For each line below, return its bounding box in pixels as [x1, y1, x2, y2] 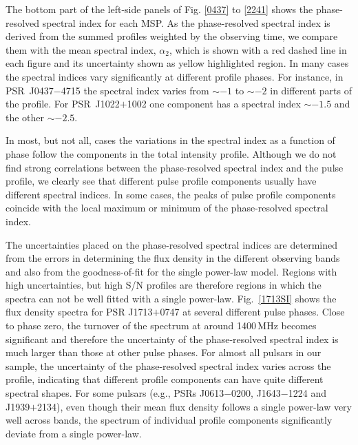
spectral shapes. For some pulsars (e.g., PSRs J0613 [6, 386, 224, 400]
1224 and [288, 386, 326, 400]
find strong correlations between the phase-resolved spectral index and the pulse [6, 160, 344, 174]
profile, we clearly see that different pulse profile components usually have [6, 174, 317, 188]
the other [6, 110, 45, 124]
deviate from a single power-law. [6, 426, 142, 440]
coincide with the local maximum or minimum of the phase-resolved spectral [6, 200, 328, 215]
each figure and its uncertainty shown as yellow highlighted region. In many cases [6, 56, 349, 70]
